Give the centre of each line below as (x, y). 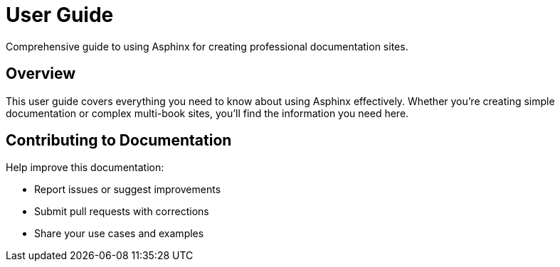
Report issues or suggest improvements (128, 190)
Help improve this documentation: (85, 168)
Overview (41, 74)
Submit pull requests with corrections (122, 212)
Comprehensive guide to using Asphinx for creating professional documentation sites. (207, 46)
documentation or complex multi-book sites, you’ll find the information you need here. (207, 113)
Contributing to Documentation (119, 141)
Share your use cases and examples (119, 234)
